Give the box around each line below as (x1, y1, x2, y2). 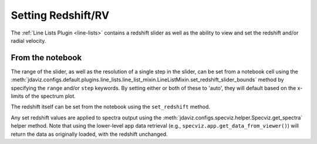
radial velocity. (11, 37, 46, 44)
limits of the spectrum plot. (11, 92, 76, 100)
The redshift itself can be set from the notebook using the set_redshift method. (11, 103, 211, 111)
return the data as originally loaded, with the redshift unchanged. (11, 131, 168, 138)
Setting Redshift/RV (11, 9, 110, 22)
